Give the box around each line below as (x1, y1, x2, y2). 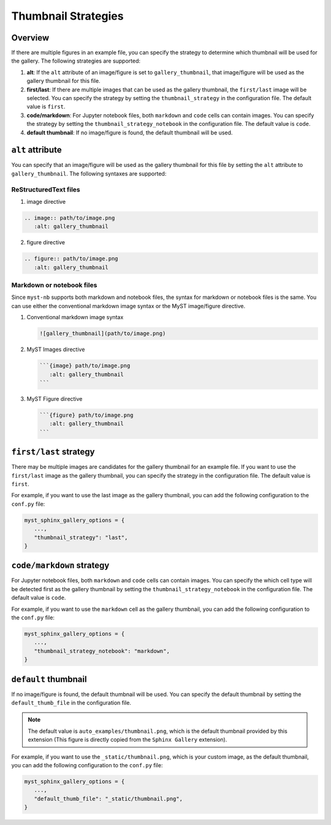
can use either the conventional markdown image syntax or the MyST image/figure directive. (11, 302, 246, 309)
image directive (26, 198, 66, 206)
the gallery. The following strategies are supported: (11, 57, 141, 64)
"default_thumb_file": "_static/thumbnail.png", (34, 795, 183, 802)
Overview (11, 33, 50, 43)
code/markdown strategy (11, 560, 110, 571)
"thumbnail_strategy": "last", (34, 534, 128, 541)
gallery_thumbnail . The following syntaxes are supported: (11, 169, 167, 177)
